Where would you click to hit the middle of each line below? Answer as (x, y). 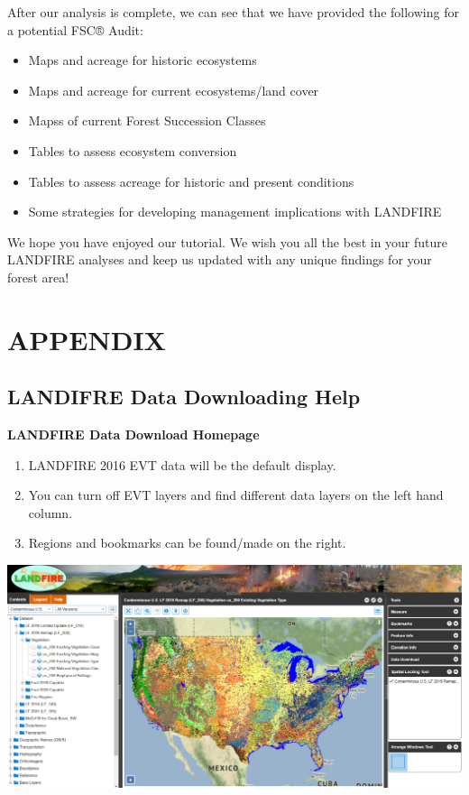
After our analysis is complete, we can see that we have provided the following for (233, 12)
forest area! (38, 277)
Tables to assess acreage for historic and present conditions (191, 181)
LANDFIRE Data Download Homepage (133, 434)
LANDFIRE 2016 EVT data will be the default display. (182, 464)
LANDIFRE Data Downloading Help (184, 397)
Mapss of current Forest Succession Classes (147, 120)
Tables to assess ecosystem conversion (133, 150)
